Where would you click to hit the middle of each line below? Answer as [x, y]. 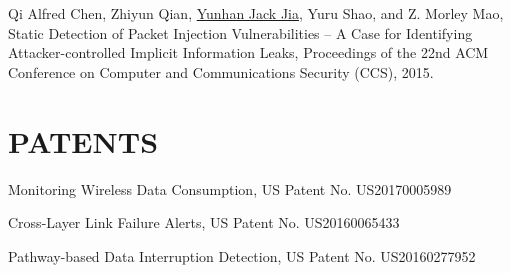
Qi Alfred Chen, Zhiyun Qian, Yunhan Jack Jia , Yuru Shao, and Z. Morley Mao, [256, 13]
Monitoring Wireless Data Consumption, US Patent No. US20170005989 [230, 188]
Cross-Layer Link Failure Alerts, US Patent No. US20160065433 [204, 222]
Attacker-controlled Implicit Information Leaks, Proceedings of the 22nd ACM [248, 52]
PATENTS [83, 140]
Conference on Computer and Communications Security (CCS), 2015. [221, 71]
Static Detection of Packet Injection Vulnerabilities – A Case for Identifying [240, 32]
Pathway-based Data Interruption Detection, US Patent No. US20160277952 [242, 255]
